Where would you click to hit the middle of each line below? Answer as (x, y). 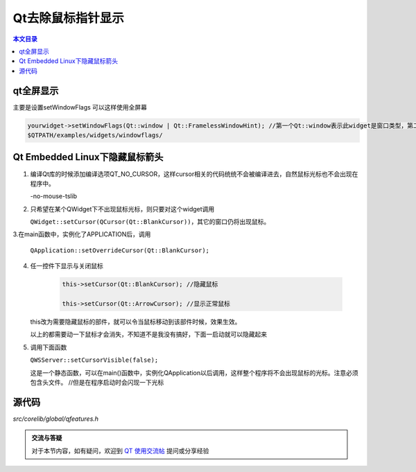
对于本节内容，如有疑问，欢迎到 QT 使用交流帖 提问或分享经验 (120, 451)
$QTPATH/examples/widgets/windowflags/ (95, 135)
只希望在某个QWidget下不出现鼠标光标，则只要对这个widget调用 (122, 209)
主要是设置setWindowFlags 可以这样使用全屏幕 (80, 107)
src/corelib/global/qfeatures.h (56, 419)
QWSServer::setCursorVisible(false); (94, 360)
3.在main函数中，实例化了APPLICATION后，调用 (82, 234)
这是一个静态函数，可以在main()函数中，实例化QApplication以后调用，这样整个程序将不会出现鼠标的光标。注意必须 (194, 373)
